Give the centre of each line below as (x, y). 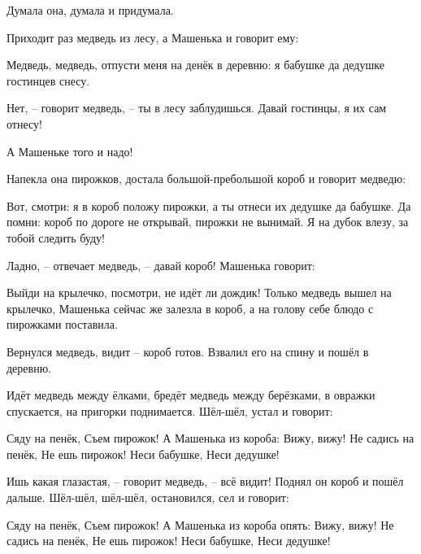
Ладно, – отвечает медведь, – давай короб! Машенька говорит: (161, 265)
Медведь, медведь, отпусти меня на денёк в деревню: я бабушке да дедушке (195, 65)
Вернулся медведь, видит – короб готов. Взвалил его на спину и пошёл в (188, 351)
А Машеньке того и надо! (70, 151)
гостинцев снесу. (48, 80)
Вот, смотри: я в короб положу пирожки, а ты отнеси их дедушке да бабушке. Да (209, 205)
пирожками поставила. (62, 324)
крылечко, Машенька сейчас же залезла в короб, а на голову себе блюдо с (190, 308)
